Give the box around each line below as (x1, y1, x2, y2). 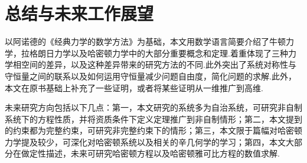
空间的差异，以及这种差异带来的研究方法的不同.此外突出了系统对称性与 (21, 58, 296, 71)
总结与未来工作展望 (5, 1, 154, 25)
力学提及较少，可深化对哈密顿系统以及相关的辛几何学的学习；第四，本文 (5, 135, 286, 148)
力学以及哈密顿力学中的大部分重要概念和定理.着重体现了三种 (54, 46, 288, 59)
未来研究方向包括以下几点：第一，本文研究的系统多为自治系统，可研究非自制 (5, 101, 302, 114)
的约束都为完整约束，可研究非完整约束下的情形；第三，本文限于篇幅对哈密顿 (5, 124, 302, 137)
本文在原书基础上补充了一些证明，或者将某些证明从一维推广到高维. (5, 81, 263, 94)
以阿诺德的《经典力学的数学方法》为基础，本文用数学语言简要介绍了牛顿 (5, 35, 286, 48)
